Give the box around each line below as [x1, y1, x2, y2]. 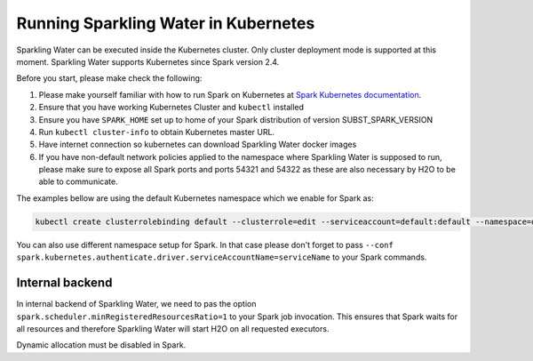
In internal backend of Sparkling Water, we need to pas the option [16, 299, 257, 309]
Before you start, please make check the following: [16, 73, 203, 84]
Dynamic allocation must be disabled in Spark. [16, 340, 187, 350]
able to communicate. [38, 176, 119, 187]
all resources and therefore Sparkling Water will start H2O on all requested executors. [16, 323, 330, 333]
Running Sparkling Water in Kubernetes [16, 13, 315, 33]
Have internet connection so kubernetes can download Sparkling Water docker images [38, 139, 357, 150]
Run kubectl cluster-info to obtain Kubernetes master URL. [38, 126, 275, 137]
